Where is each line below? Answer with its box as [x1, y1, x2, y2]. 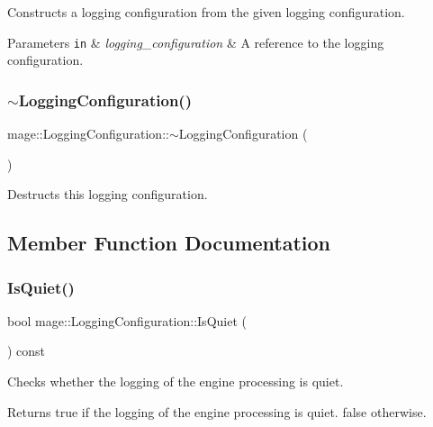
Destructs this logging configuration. [7, 185, 208, 204]
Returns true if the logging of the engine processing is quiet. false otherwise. [7, 402, 427, 421]
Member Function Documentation [7, 229, 331, 257]
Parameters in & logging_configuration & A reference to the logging [7, 32, 384, 51]
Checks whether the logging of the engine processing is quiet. [7, 372, 344, 391]
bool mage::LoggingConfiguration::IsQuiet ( [7, 311, 247, 330]
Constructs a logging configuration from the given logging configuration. [7, 3, 405, 21]
